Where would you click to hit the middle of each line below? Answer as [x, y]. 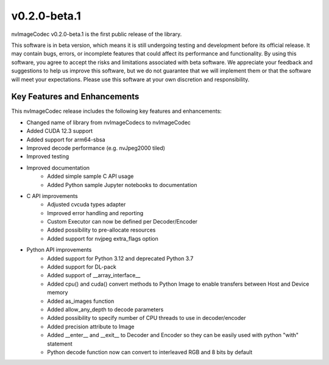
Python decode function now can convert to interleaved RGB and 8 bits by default [150, 352]
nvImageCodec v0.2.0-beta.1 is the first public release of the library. [97, 34]
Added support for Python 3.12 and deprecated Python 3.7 [120, 258]
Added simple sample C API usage [90, 176]
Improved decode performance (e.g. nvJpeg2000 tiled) [96, 148]
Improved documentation [58, 168]
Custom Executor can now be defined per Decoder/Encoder [122, 222]
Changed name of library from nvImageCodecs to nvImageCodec [109, 122]
